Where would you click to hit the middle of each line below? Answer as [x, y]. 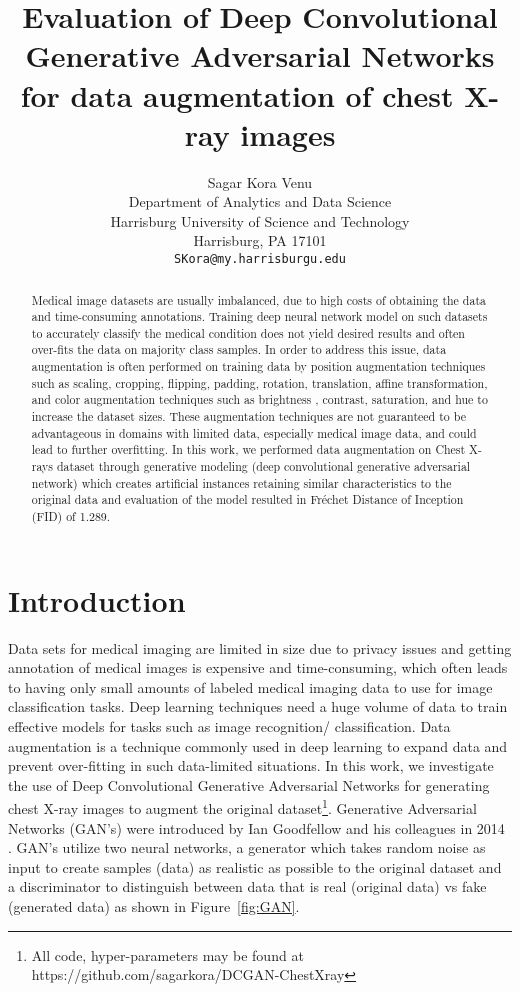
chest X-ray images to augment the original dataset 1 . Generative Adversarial [242, 807]
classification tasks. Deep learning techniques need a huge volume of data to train [258, 706]
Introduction [97, 599]
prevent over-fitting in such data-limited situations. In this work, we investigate [251, 765]
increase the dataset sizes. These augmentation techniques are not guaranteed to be [248, 416]
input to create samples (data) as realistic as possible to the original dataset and [255, 866]
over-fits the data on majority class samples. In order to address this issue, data [239, 349]
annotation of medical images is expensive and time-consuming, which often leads [258, 667]
